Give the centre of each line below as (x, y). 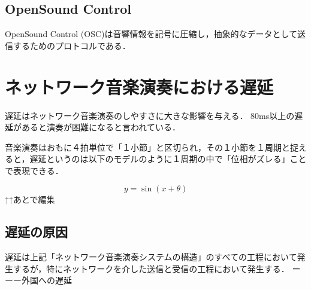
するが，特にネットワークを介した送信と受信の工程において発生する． (151, 268)
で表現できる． (34, 170)
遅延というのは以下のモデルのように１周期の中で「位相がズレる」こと (168, 159)
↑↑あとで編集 (30, 199)
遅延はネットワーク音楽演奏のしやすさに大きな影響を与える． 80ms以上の (150, 115)
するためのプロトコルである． (72, 45)
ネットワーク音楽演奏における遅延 (139, 86)
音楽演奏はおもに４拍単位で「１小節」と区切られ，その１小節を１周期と (147, 147)
